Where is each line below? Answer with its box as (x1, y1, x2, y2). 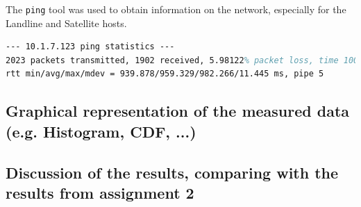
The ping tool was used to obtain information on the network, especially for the (6, 2, 346, 16)
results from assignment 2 (6, 181, 194, 203)
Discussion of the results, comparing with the (6, 161, 339, 183)
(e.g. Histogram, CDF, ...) (6, 120, 196, 142)
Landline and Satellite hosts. (6, 15, 127, 30)
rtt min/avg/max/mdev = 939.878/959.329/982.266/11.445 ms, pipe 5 (6, 69, 324, 79)
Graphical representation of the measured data (6, 100, 350, 122)
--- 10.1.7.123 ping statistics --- (6, 42, 175, 52)
